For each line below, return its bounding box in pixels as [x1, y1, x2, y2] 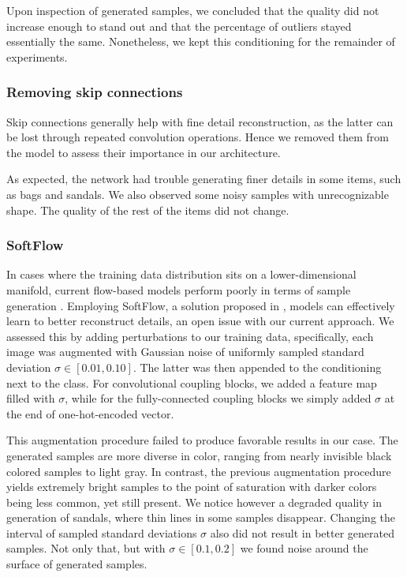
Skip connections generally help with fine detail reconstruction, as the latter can [6, 113, 394, 129]
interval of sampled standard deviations [6, 524, 197, 541]
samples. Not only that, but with [6, 540, 166, 556]
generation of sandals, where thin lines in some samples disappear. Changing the [6, 509, 395, 526]
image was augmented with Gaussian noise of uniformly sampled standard [6, 343, 364, 360]
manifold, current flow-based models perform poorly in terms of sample [6, 281, 351, 298]
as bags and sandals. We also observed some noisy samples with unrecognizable [6, 185, 389, 202]
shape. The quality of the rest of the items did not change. [6, 201, 289, 218]
